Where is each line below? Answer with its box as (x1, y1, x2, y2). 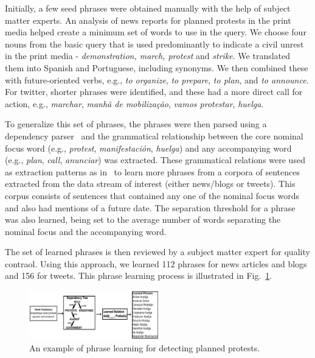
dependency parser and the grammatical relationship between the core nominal (5, 129, 303, 142)
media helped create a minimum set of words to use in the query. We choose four (5, 26, 306, 38)
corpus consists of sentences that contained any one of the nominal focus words (5, 189, 300, 202)
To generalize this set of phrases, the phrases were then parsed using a (5, 118, 267, 130)
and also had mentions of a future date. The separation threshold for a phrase (5, 201, 296, 214)
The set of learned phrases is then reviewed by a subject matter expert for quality (5, 245, 310, 258)
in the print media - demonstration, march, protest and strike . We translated (5, 49, 291, 62)
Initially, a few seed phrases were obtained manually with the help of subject (5, 2, 291, 14)
